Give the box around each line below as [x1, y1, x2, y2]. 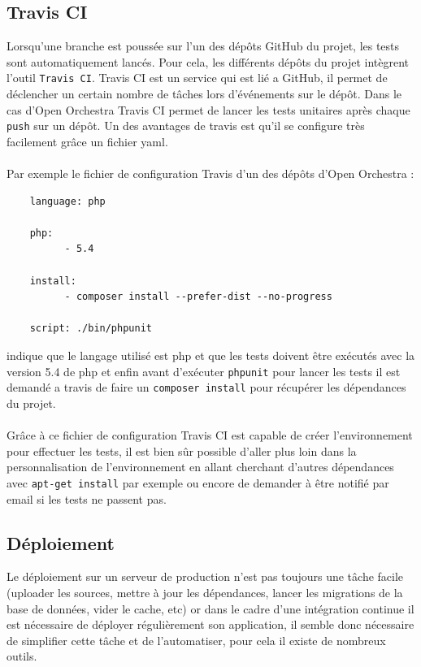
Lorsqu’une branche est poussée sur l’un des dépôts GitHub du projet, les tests [7, 37, 400, 54]
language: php [29, 195, 106, 207]
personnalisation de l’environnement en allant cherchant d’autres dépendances [7, 458, 394, 475]
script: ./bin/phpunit [29, 323, 152, 335]
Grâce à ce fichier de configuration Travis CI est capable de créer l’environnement [7, 427, 413, 444]
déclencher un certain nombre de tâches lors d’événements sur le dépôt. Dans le [7, 85, 402, 102]
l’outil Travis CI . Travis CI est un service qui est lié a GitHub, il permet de [7, 69, 388, 86]
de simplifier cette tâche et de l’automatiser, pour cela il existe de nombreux [7, 631, 386, 648]
